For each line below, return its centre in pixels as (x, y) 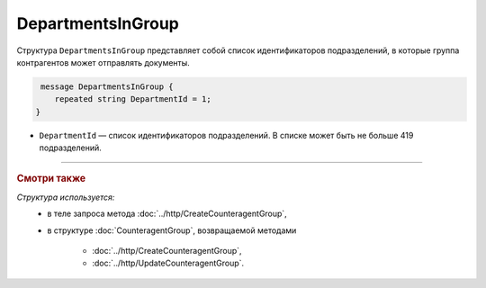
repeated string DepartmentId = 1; (133, 99)
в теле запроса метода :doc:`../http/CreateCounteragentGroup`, (167, 214)
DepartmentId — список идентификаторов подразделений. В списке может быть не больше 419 (226, 135)
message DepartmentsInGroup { (108, 86)
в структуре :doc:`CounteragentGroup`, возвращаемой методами (172, 230)
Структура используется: (66, 197)
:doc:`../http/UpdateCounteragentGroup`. (168, 263)
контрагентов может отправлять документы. (103, 62)
